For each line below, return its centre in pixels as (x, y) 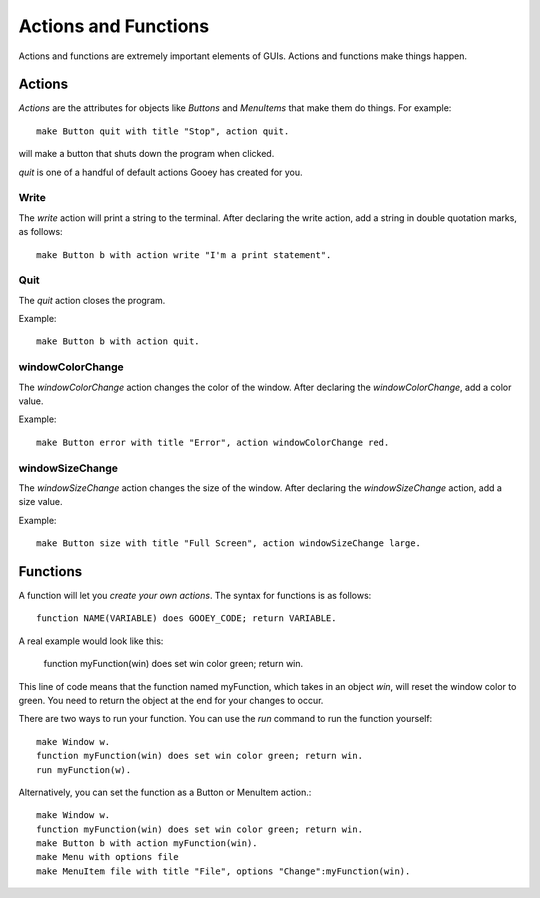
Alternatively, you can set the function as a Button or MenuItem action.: (165, 792)
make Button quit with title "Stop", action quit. (163, 131)
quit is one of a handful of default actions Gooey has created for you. (161, 172)
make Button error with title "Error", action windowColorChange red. (213, 442)
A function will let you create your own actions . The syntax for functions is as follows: (195, 595)
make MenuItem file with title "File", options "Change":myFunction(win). (223, 871)
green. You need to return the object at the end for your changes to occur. (171, 700)
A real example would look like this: (91, 641)
